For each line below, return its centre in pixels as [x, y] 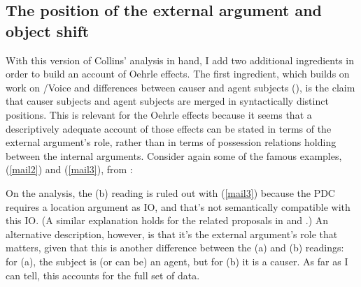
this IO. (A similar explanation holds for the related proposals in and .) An [167, 220]
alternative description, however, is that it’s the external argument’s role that [172, 234]
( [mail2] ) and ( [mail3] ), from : [69, 169]
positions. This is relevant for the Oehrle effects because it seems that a [159, 114]
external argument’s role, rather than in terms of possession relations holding [171, 142]
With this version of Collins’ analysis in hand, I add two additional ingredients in [180, 60]
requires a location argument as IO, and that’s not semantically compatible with [178, 206]
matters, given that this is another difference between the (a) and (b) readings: [175, 248]
